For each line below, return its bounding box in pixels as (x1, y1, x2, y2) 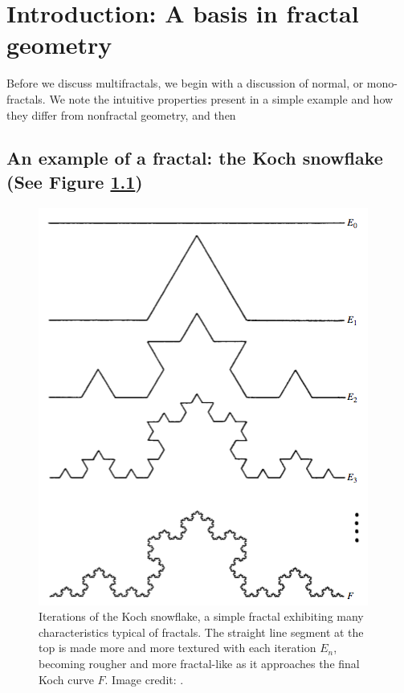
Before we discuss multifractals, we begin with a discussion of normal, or (6, 75, 364, 92)
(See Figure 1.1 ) (6, 169, 143, 194)
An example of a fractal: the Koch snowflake (6, 145, 383, 170)
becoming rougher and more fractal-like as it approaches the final (39, 655, 360, 672)
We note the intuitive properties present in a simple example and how (49, 90, 394, 107)
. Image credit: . (104, 671, 184, 687)
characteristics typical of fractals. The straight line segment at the (39, 623, 364, 640)
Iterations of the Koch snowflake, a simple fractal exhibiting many (39, 608, 364, 625)
